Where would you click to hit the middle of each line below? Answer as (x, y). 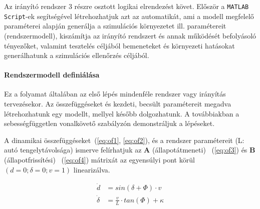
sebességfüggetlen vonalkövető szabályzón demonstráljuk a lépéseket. (109, 123)
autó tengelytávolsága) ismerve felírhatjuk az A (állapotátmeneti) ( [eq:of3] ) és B (130, 150)
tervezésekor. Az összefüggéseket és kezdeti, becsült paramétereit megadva (118, 104)
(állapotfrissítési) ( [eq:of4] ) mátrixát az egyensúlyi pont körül (99, 160)
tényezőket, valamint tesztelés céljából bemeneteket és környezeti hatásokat (119, 45)
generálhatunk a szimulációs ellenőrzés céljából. (77, 55)
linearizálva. (92, 169)
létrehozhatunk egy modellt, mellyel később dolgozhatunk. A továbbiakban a (122, 113)
